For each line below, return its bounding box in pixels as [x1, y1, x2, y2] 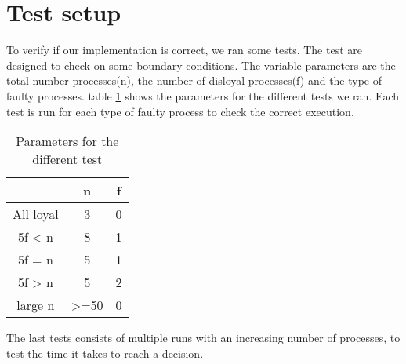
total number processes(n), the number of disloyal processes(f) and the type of [6, 72, 382, 89]
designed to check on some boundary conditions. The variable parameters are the [6, 56, 396, 73]
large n [16, 296, 55, 315]
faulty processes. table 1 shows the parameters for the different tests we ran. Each [6, 87, 400, 104]
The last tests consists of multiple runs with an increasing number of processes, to [6, 329, 401, 346]
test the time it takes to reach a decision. [6, 344, 204, 361]
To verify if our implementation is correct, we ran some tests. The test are [6, 42, 362, 58]
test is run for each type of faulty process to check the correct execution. [6, 103, 354, 119]
